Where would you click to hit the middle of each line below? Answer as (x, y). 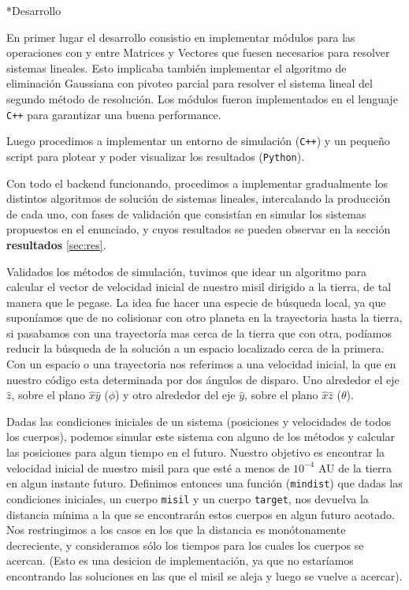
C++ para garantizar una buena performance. (114, 114)
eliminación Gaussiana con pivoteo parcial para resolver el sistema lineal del (190, 83)
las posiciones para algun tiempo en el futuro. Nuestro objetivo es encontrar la (196, 452)
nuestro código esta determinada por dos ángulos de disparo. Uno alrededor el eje (203, 379)
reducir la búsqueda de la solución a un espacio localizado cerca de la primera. (195, 348)
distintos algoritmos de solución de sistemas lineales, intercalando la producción (199, 198)
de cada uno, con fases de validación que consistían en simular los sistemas (186, 213)
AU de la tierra (355, 467)
